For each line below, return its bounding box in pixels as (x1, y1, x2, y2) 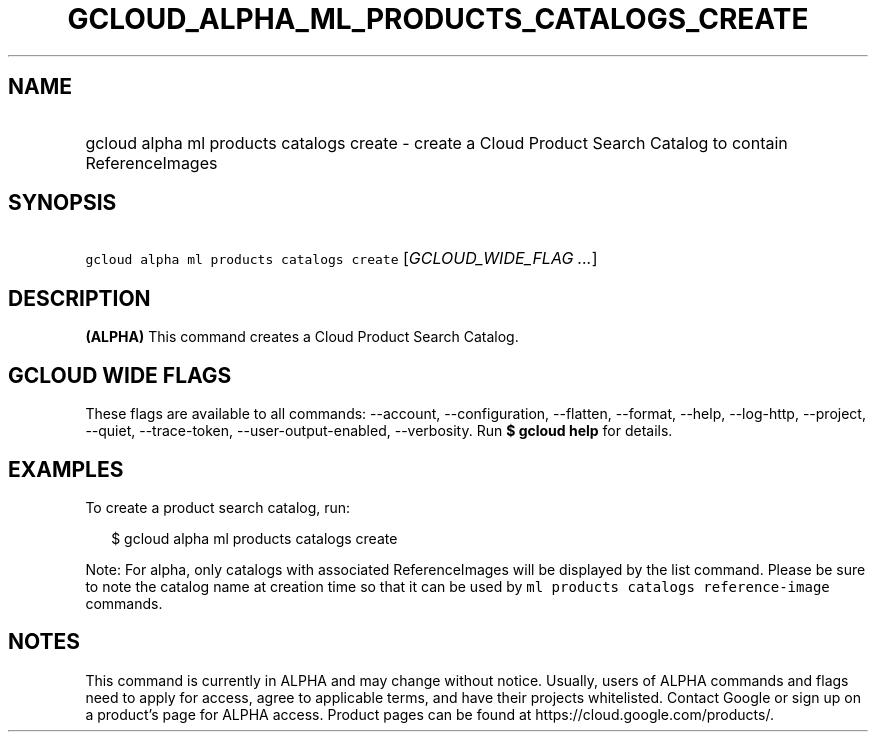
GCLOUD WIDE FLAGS (8, 362, 232, 388)
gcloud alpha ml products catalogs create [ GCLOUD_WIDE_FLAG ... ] (85, 248, 598, 269)
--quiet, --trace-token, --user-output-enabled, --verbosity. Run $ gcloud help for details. (85, 422, 673, 440)
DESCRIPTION (8, 285, 151, 311)
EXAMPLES (8, 456, 124, 482)
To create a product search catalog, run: (85, 498, 351, 516)
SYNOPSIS (8, 190, 117, 216)
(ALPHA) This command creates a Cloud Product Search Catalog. (85, 328, 519, 346)
